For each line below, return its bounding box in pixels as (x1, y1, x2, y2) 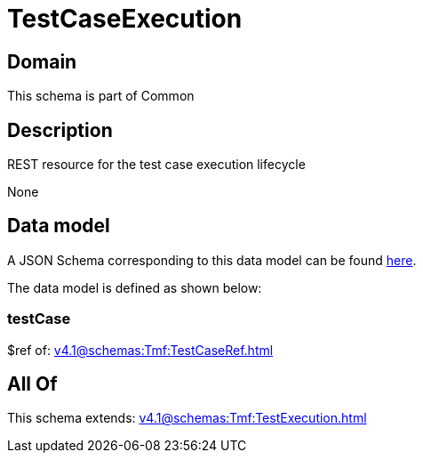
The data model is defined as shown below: (7, 279, 262, 295)
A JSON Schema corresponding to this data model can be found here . (7, 252, 417, 268)
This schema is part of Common (7, 88, 195, 104)
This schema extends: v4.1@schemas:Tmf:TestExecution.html (7, 410, 367, 426)
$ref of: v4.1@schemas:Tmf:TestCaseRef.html (7, 342, 274, 358)
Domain (7, 50, 77, 73)
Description (7, 118, 113, 141)
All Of (7, 373, 58, 396)
